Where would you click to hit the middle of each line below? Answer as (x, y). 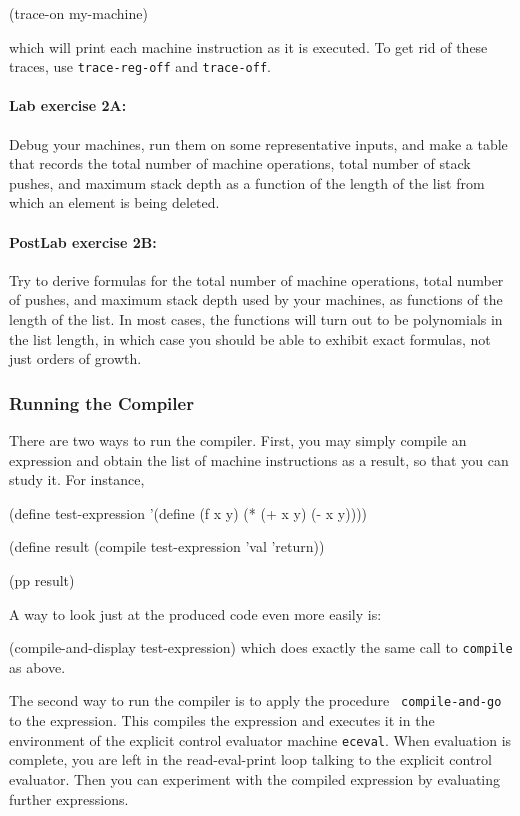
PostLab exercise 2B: (83, 241)
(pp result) (42, 579)
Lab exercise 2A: (68, 105)
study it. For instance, (77, 479)
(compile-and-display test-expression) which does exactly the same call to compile (261, 647)
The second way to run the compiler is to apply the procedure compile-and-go (255, 700)
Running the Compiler (101, 402)
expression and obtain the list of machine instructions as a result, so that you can (259, 459)
